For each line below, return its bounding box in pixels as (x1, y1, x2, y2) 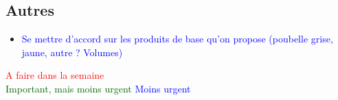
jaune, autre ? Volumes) (21, 45, 123, 59)
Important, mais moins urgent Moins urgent (5, 81, 191, 95)
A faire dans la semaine (5, 68, 104, 82)
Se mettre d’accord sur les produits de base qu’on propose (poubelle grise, (21, 32, 333, 46)
